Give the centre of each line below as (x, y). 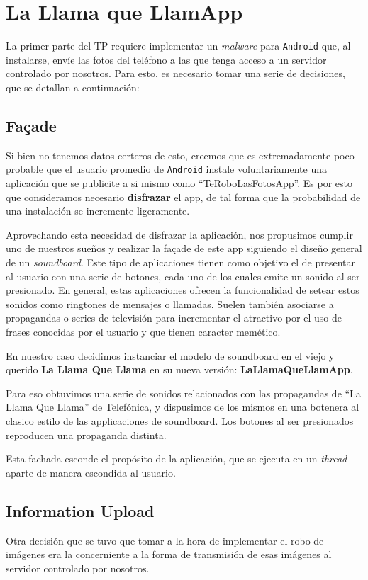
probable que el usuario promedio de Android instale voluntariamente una (166, 169)
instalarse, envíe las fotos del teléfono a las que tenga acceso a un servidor (166, 59)
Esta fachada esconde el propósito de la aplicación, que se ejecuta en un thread (177, 459)
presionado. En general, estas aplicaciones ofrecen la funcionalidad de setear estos (183, 290)
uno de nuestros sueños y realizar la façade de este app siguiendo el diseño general (184, 248)
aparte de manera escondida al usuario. (91, 472)
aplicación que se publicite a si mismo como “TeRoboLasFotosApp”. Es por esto (179, 183)
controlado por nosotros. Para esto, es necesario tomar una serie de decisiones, (175, 73)
